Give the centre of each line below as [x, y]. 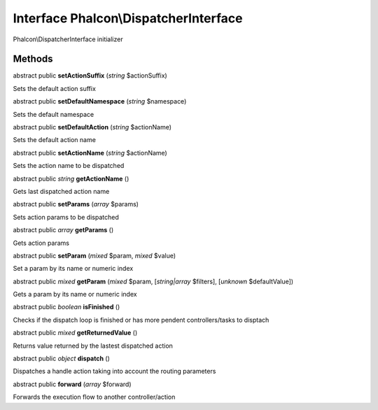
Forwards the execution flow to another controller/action [94, 397]
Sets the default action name [54, 140]
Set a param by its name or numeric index [73, 269]
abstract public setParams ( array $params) [76, 204]
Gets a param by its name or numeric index [75, 295]
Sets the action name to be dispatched [69, 166]
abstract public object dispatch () [61, 359]
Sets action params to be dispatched [66, 217]
